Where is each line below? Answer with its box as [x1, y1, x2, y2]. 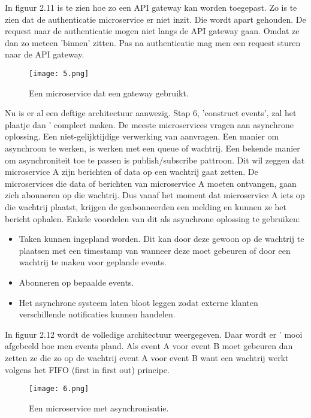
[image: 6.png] [29, 384, 89, 393]
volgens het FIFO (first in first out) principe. [5, 363, 170, 375]
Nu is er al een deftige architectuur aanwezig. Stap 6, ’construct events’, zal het [5, 107, 297, 119]
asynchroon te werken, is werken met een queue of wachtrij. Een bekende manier [5, 142, 300, 154]
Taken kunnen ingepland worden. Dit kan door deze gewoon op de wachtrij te [19, 232, 304, 245]
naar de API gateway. [5, 48, 84, 60]
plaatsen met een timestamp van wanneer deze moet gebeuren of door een [19, 244, 291, 256]
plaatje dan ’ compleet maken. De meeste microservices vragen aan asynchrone [5, 118, 294, 131]
